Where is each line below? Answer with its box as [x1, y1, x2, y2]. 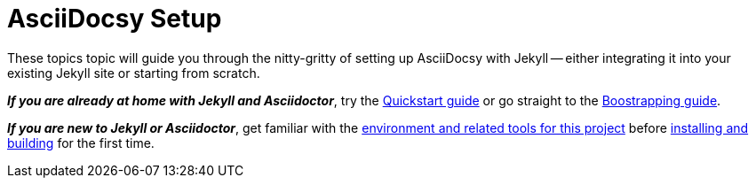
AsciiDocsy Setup [7, 4, 222, 34]
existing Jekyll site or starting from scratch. [7, 65, 260, 81]
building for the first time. [7, 135, 155, 150]
